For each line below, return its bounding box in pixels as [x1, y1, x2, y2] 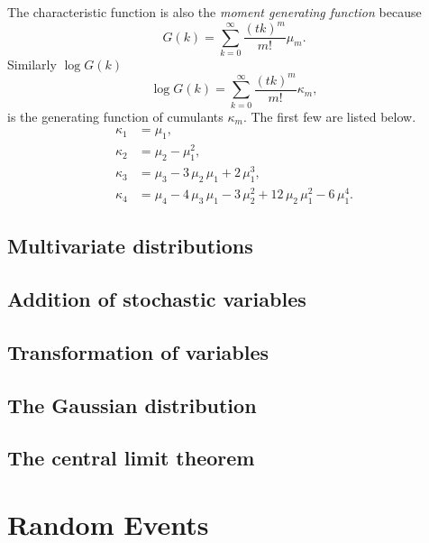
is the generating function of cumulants [7, 106, 224, 125]
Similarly [7, 54, 57, 73]
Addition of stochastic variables [7, 285, 306, 313]
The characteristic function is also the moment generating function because [7, 3, 422, 21]
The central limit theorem [7, 444, 255, 472]
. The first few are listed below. [242, 106, 416, 125]
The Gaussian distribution [7, 391, 257, 419]
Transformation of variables [7, 337, 269, 365]
